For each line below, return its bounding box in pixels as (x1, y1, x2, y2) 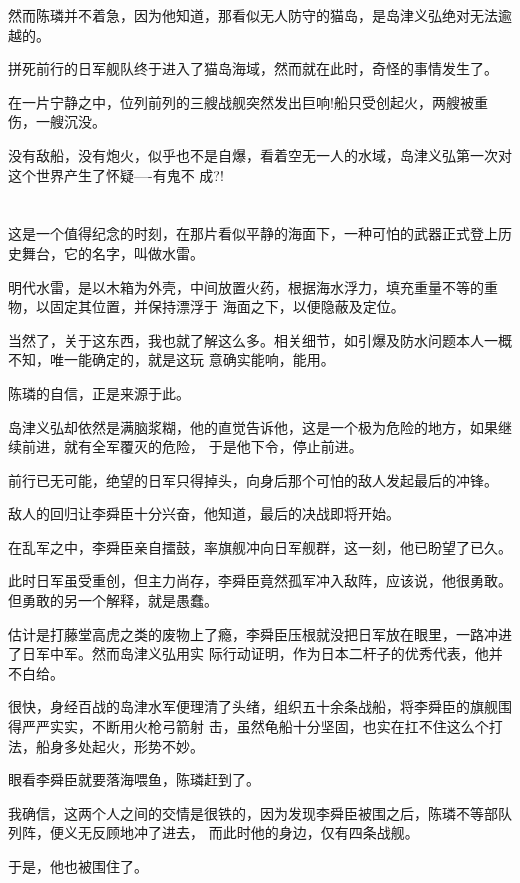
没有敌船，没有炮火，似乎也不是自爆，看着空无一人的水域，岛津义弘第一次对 (8, 144, 512, 165)
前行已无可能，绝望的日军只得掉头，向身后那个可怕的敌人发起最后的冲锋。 (8, 469, 498, 490)
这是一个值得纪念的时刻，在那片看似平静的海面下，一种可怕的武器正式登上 (8, 223, 498, 244)
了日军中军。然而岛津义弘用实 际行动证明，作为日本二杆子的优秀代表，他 (8, 643, 489, 664)
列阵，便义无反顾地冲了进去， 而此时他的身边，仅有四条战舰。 (8, 822, 419, 843)
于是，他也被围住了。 (8, 856, 148, 876)
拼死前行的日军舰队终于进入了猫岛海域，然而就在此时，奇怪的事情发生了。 (8, 58, 498, 79)
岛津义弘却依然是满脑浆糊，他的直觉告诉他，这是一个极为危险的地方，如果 (8, 416, 498, 437)
